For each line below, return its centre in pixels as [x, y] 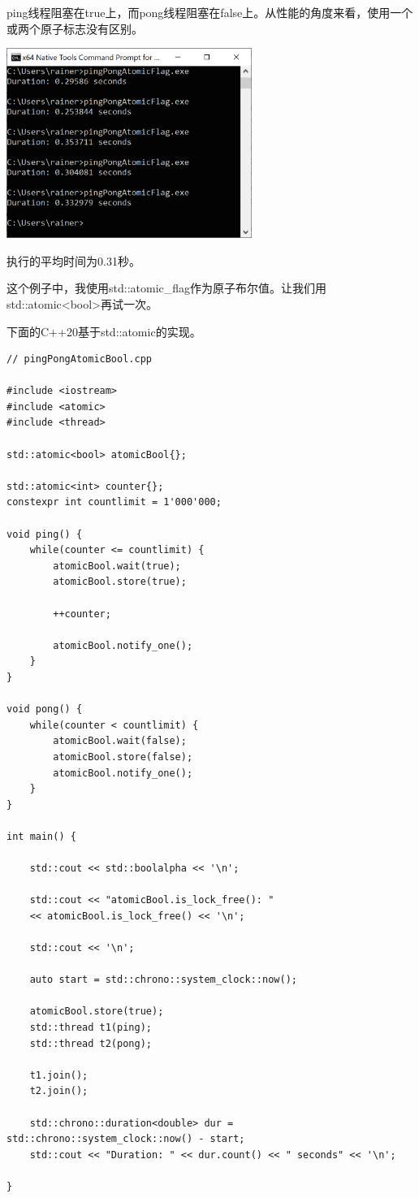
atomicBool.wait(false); [120, 741]
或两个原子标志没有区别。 [75, 28]
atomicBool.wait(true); [117, 566]
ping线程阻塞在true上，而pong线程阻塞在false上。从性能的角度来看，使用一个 [210, 12]
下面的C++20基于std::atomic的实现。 [104, 331]
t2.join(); [59, 1091]
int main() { [41, 836]
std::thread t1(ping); [91, 1028]
